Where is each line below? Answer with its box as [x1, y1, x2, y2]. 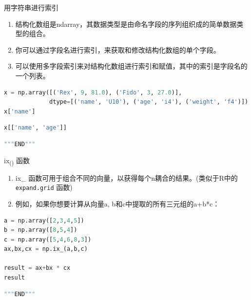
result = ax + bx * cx [4, 264, 71, 272]
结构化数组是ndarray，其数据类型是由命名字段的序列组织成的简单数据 [15, 19, 237, 29]
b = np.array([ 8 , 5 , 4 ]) [4, 226, 77, 234]
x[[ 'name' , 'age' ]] [4, 124, 67, 131]
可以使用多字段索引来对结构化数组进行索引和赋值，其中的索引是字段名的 [15, 61, 248, 71]
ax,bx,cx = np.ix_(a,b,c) [4, 245, 88, 253]
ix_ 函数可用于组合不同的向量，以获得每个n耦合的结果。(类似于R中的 [15, 172, 238, 183]
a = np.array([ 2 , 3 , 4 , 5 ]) [4, 217, 84, 224]
